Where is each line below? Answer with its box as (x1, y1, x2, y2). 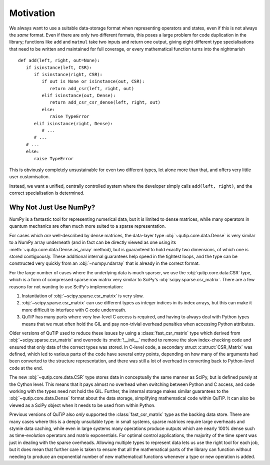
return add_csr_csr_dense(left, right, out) (49, 100, 161, 105)
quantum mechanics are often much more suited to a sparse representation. (9, 223, 166, 229)
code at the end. (9, 365, 43, 371)
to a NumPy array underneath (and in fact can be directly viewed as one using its (9, 239, 176, 245)
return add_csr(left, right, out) (49, 86, 134, 91)
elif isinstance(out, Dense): (41, 93, 116, 99)
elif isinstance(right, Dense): (33, 121, 113, 126)
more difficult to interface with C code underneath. (21, 307, 126, 313)
